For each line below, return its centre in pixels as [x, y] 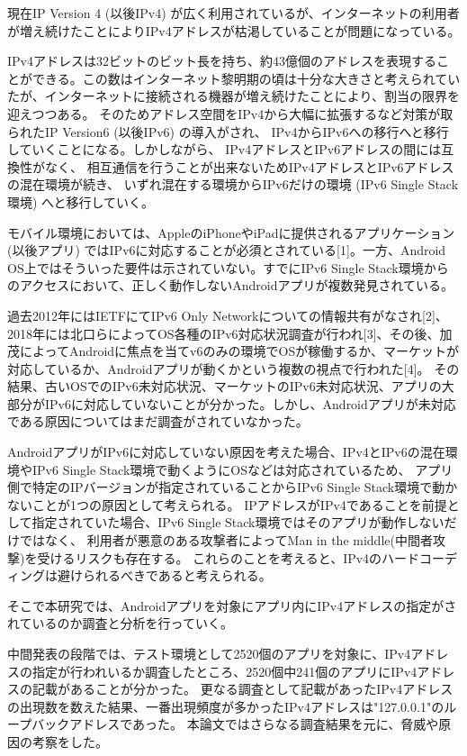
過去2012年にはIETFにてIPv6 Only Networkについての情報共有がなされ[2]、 [228, 315]
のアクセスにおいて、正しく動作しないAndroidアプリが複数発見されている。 [230, 285]
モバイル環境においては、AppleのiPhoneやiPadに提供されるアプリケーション [231, 232]
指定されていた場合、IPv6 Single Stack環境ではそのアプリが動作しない [238, 522]
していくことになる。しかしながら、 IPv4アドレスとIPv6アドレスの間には [225, 149]
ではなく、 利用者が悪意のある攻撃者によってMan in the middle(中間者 [226, 540]
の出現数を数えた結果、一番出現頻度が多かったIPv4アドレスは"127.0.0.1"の [226, 706]
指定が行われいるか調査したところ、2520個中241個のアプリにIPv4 [225, 671]
